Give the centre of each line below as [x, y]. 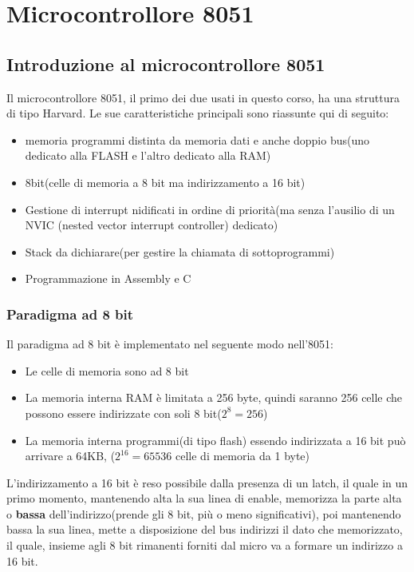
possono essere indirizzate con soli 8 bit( [123, 413]
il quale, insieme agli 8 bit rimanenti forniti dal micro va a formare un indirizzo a [205, 545]
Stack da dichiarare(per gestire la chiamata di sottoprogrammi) [180, 251]
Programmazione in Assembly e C [108, 278]
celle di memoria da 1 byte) [243, 456]
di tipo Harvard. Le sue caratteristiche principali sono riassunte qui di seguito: [198, 113]
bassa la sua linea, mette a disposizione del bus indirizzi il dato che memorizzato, [205, 529]
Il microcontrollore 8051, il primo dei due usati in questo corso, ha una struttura [203, 97]
